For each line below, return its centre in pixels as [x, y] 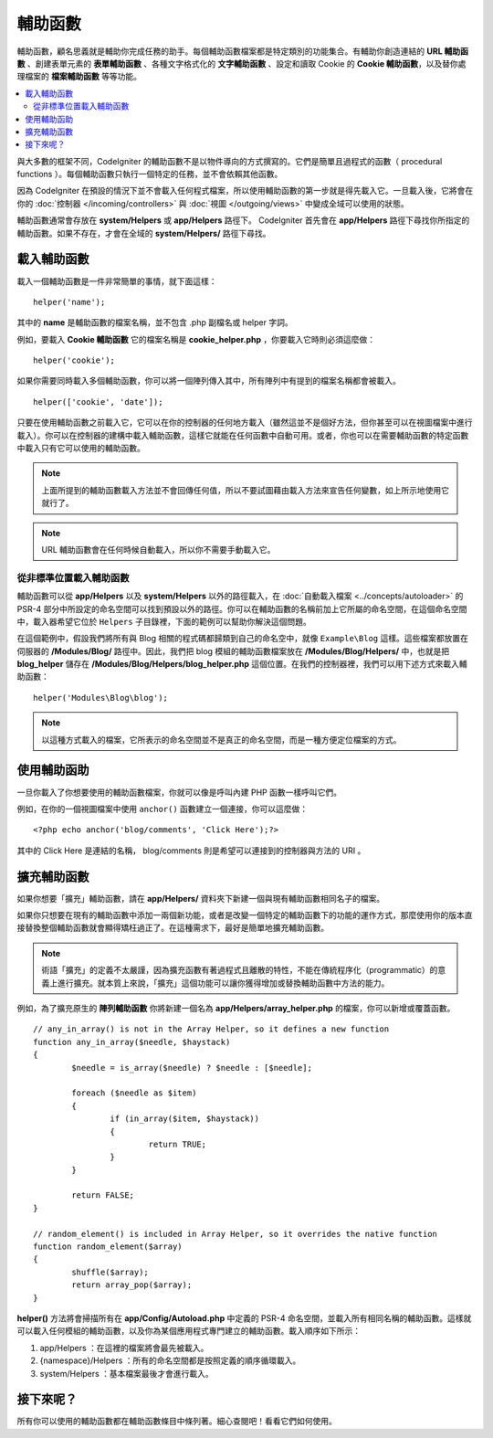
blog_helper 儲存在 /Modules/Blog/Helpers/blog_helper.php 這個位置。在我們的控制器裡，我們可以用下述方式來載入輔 [242, 664]
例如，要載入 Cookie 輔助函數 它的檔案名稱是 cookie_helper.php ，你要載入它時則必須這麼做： [196, 339]
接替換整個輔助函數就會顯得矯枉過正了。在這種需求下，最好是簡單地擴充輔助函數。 [173, 928]
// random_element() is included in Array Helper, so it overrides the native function [236, 1234]
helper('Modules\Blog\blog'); [101, 698]
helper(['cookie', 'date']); [98, 402]
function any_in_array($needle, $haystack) [132, 1042]
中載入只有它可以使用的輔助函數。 [81, 449]
